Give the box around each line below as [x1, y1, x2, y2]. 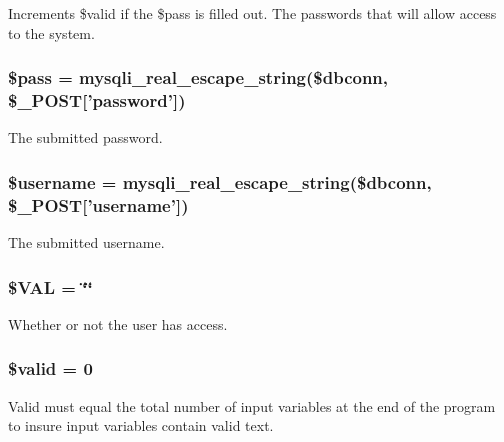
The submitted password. [8, 127, 163, 148]
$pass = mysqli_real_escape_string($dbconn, [8, 65, 389, 90]
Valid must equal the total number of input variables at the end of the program [8, 395, 496, 416]
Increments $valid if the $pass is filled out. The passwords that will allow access [8, 3, 497, 23]
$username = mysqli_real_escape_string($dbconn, [8, 169, 432, 194]
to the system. [8, 22, 95, 43]
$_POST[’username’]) [8, 192, 189, 217]
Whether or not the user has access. [8, 313, 228, 334]
